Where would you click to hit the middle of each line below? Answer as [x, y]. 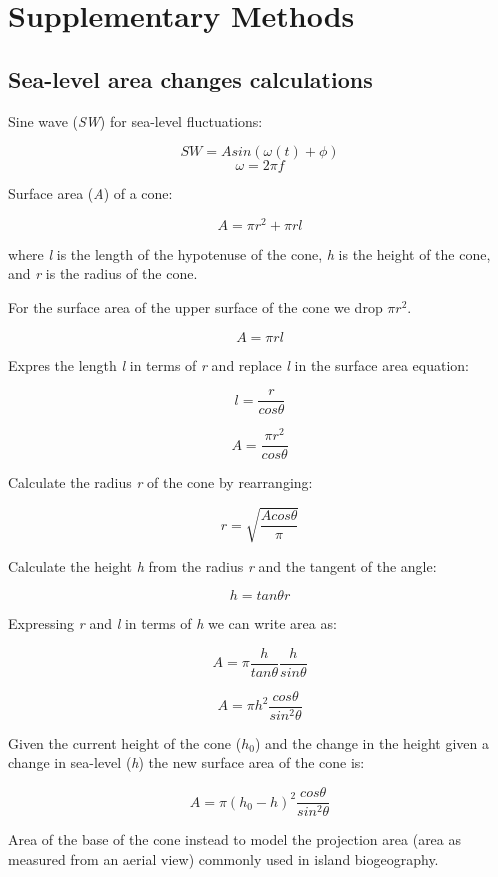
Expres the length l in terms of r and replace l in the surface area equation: [238, 364]
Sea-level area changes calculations [190, 78]
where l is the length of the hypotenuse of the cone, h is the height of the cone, [249, 253]
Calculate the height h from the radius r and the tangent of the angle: [222, 565]
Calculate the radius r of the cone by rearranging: [160, 482]
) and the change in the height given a [371, 742]
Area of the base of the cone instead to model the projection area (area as [235, 839]
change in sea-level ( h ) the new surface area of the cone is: [186, 762]
